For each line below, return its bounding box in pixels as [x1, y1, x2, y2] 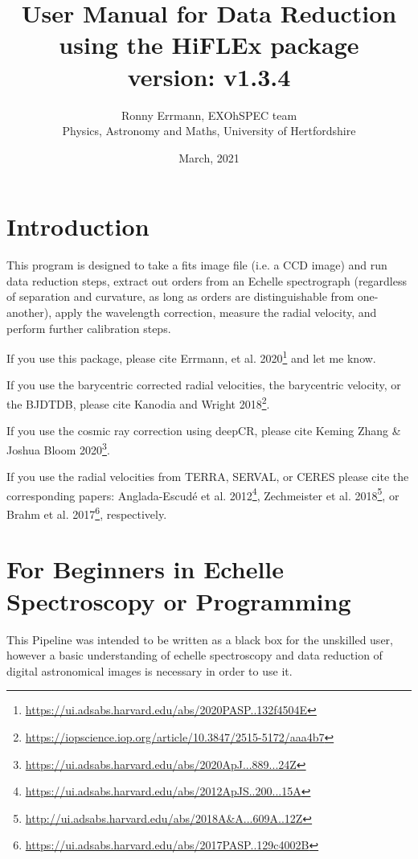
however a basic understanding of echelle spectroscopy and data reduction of [6, 647, 383, 664]
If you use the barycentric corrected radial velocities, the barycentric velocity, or [6, 376, 401, 393]
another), [6, 304, 52, 320]
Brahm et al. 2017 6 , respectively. [6, 503, 167, 522]
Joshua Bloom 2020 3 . [6, 438, 110, 458]
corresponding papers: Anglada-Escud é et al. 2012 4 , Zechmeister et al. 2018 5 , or [6, 484, 400, 503]
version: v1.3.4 [127, 60, 291, 92]
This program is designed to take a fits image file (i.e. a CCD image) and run [6, 257, 387, 273]
